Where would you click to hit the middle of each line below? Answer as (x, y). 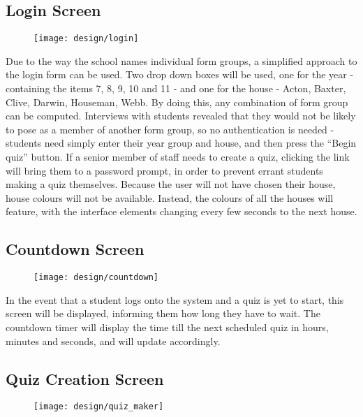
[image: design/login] (86, 39)
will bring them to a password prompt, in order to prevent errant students (164, 170)
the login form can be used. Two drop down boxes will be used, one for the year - (180, 74)
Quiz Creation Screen (85, 378)
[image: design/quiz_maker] (99, 407)
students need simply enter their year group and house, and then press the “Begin (181, 143)
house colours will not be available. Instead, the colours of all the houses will (170, 197)
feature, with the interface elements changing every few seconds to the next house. (181, 211)
